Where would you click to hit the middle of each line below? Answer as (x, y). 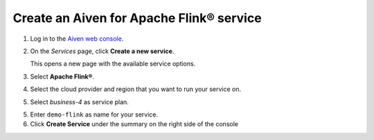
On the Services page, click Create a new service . (102, 51)
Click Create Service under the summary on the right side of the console (134, 124)
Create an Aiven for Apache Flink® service (137, 18)
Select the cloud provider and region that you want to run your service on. (136, 89)
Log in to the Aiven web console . (77, 39)
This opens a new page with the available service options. (113, 64)
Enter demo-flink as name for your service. (94, 114)
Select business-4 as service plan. (80, 102)
